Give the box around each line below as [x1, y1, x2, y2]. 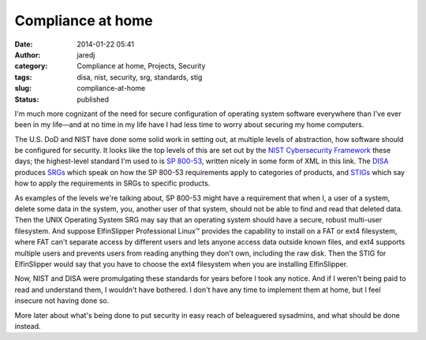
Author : [14, 50, 41, 59]
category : [14, 62, 48, 71]
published [77, 95, 110, 104]
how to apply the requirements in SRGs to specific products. [14, 178, 211, 189]
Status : [14, 95, 39, 104]
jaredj [77, 50, 95, 59]
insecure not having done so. [14, 296, 110, 305]
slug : [14, 84, 32, 93]
